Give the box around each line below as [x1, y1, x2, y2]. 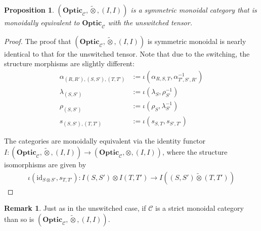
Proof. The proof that [4, 35, 71, 46]
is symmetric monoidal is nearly [147, 35, 246, 46]
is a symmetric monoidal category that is [130, 5, 257, 15]
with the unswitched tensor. [108, 17, 192, 27]
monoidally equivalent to [4, 17, 80, 27]
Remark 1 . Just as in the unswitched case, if [4, 203, 146, 213]
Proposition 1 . [4, 5, 54, 15]
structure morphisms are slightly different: [4, 58, 135, 69]
